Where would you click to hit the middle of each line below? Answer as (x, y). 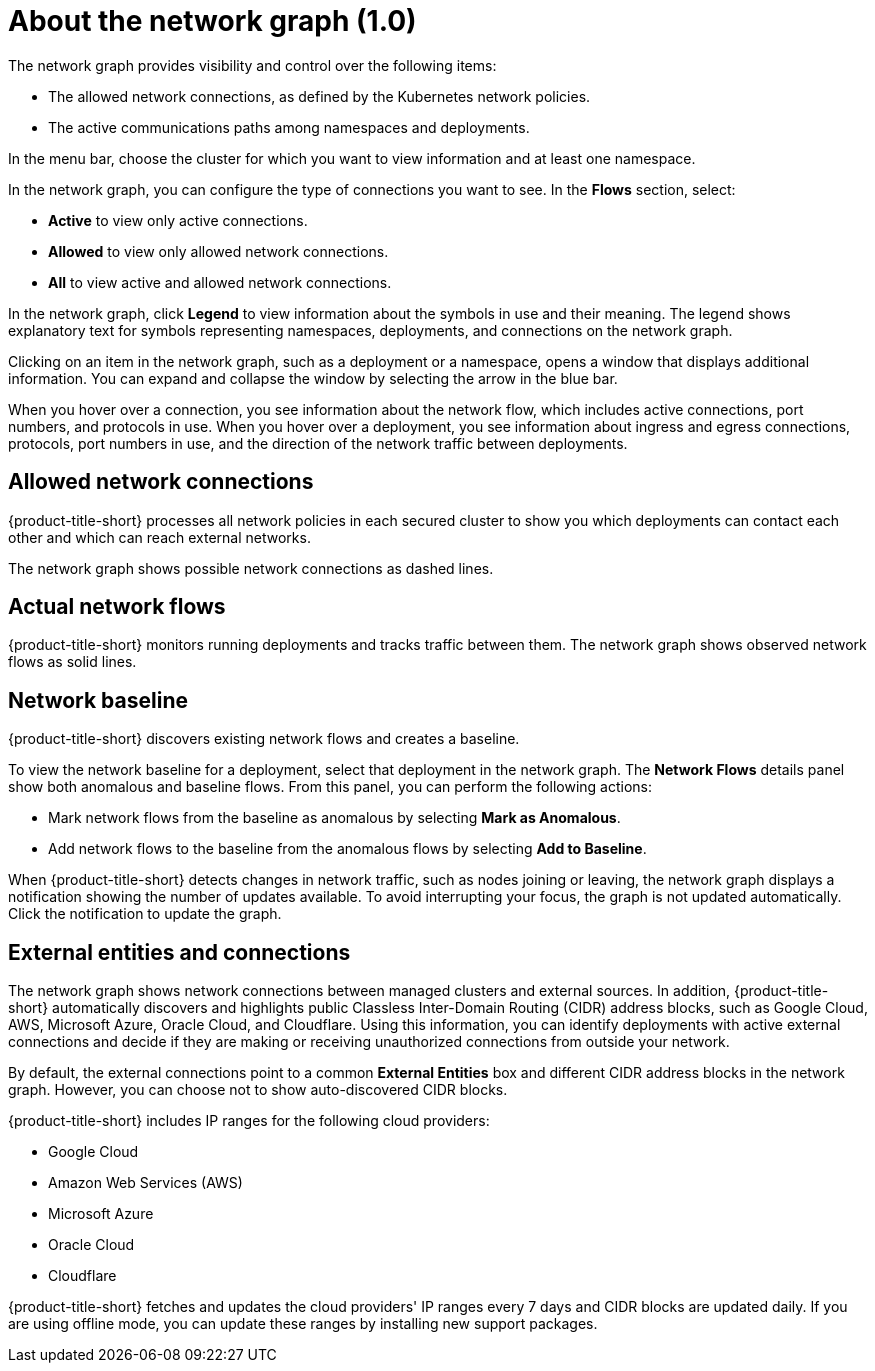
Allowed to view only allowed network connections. (218, 251)
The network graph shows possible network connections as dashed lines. (251, 568)
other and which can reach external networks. (159, 537)
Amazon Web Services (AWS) (145, 1183)
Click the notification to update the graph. (145, 914)
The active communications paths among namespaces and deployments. (289, 127)
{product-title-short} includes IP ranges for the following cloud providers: (249, 1121)
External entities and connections (179, 952)
